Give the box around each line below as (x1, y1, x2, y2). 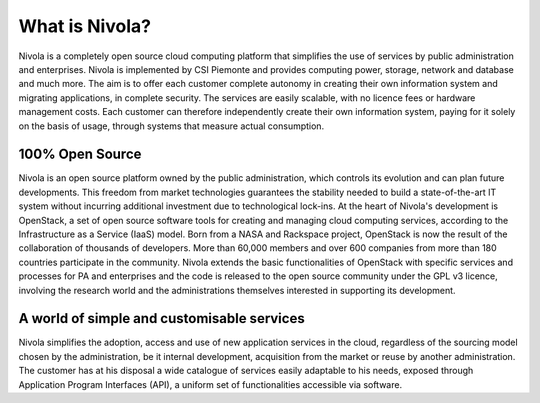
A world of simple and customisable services (18, 310, 305, 327)
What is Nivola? (18, 15, 152, 37)
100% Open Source (18, 146, 142, 163)
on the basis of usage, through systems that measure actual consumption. (18, 120, 325, 132)
